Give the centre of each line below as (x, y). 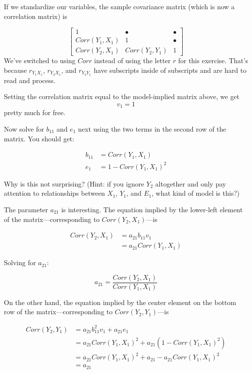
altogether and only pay (191, 183)
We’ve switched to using (40, 60)
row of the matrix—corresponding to (58, 312)
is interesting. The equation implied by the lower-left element (152, 209)
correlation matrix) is (36, 16)
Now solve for (24, 128)
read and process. (30, 80)
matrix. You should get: (39, 138)
